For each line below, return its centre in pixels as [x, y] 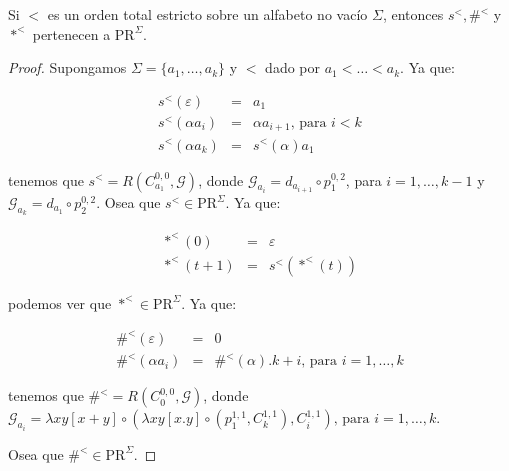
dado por [293, 67]
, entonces [413, 14]
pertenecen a [71, 33]
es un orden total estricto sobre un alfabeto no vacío [207, 14]
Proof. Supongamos [67, 67]
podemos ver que [60, 302]
